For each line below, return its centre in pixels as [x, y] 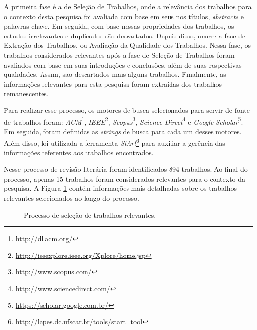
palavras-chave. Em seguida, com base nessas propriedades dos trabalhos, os [119, 26]
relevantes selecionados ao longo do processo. [72, 198]
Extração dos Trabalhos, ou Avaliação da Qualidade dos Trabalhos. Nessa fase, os [128, 45]
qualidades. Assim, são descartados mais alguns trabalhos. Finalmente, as [115, 74]
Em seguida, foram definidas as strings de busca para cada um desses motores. [123, 131]
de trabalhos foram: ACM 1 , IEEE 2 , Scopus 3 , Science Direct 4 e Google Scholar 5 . [124, 121]
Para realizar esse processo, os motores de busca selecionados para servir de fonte [127, 110]
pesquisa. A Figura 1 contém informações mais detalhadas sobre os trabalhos [121, 188]
